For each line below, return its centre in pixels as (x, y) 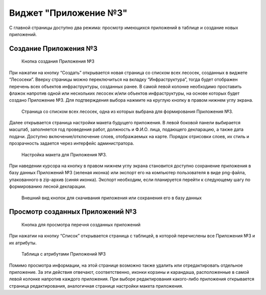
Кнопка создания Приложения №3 (58, 61)
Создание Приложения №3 (53, 49)
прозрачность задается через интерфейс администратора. (72, 144)
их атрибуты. (23, 243)
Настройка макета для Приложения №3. (64, 154)
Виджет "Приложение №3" (68, 13)
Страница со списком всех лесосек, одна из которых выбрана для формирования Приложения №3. (127, 111)
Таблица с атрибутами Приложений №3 (64, 254)
